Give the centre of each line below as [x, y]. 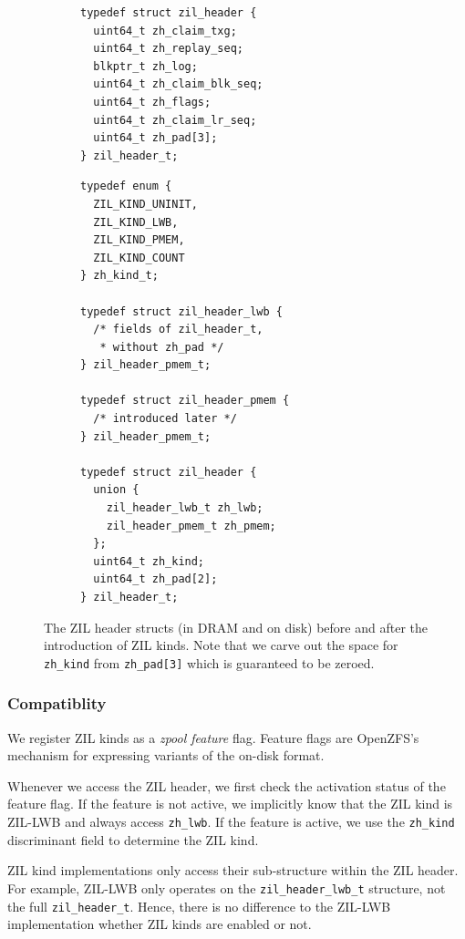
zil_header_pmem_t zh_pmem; [191, 526]
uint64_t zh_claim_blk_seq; [178, 84]
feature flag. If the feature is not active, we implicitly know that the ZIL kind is [230, 804]
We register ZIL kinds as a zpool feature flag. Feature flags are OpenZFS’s [213, 737]
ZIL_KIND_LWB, [136, 222]
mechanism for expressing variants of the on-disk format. [166, 755]
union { [116, 490]
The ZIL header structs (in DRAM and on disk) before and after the [236, 627]
